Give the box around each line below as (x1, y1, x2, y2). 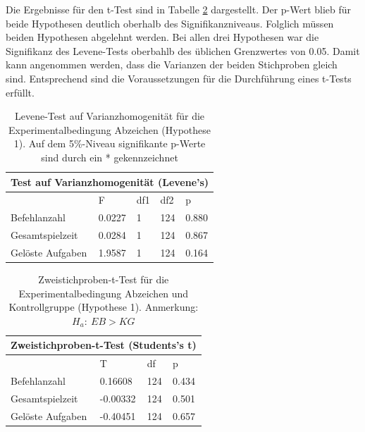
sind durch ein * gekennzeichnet (41, 149, 178, 164)
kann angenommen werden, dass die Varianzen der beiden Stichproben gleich (6, 57, 338, 72)
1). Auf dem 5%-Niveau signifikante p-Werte (13, 136, 206, 151)
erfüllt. (6, 85, 35, 99)
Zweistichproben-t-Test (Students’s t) (11, 338, 197, 352)
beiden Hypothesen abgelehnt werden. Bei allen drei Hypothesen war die (6, 30, 319, 44)
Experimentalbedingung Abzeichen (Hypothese (8, 122, 211, 137)
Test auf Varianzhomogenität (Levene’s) (11, 174, 209, 189)
